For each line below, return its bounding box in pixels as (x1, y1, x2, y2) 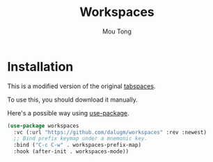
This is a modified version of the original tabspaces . (7, 81, 156, 90)
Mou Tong (102, 27, 132, 35)
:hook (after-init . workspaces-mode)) (13, 148, 129, 155)
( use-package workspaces (7, 122, 79, 129)
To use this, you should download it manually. (7, 95, 138, 104)
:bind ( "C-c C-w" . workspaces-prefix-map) (13, 142, 141, 149)
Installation (7, 58, 74, 74)
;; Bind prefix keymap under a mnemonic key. (13, 135, 148, 143)
